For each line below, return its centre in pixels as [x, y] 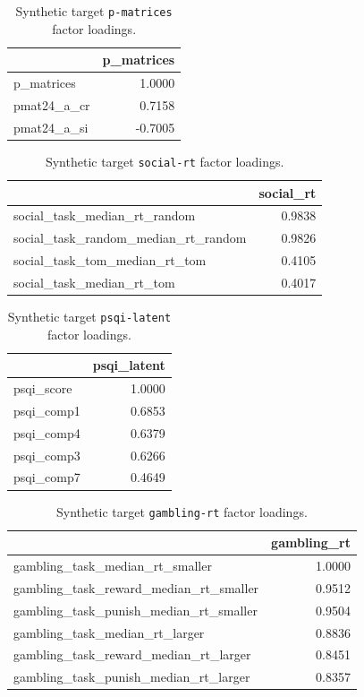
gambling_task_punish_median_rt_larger [132, 677]
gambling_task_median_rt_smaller [113, 566]
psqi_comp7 [47, 477]
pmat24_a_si [51, 127]
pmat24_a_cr [52, 104]
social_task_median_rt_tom [94, 282]
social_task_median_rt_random [105, 215]
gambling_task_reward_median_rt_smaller [136, 587]
